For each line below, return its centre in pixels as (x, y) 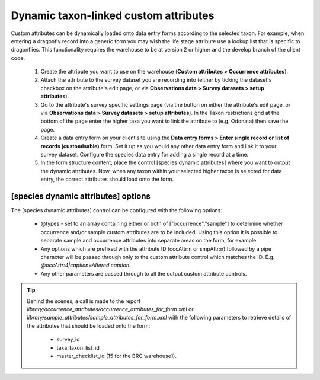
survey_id (68, 339)
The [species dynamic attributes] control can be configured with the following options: (116, 210)
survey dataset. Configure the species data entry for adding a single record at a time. (145, 155)
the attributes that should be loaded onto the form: (89, 325)
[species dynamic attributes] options (81, 196)
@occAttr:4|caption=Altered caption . (86, 265)
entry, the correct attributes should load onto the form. (107, 179)
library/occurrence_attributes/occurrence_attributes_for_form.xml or (110, 309)
